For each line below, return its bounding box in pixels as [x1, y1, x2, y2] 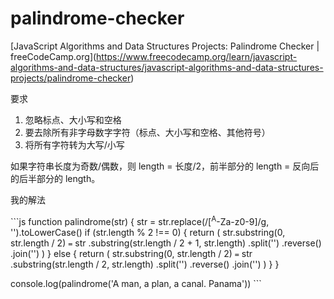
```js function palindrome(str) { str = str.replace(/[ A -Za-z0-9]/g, [10, 213, 270, 227]
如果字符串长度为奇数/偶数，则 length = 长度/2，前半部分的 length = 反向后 [10, 160, 320, 172]
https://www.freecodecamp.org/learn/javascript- [96, 50, 298, 62]
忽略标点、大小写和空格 [24, 113, 122, 126]
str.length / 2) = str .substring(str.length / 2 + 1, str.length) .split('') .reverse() [10, 237, 322, 249]
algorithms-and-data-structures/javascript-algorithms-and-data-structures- [10, 61, 324, 73]
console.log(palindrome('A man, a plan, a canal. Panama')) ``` [10, 277, 262, 289]
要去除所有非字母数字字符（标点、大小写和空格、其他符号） [24, 126, 271, 138]
